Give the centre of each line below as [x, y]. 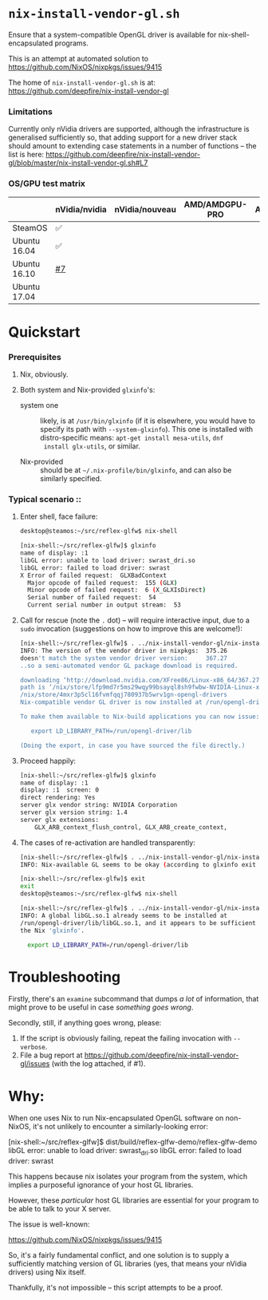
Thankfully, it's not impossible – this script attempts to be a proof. [116, 1288]
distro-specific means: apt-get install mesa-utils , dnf [132, 438]
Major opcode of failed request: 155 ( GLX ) [102, 583]
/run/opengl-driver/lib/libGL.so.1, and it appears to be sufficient [138, 923]
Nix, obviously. [44, 374]
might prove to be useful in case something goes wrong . [101, 1007]
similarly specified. [71, 479]
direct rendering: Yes [57, 798]
